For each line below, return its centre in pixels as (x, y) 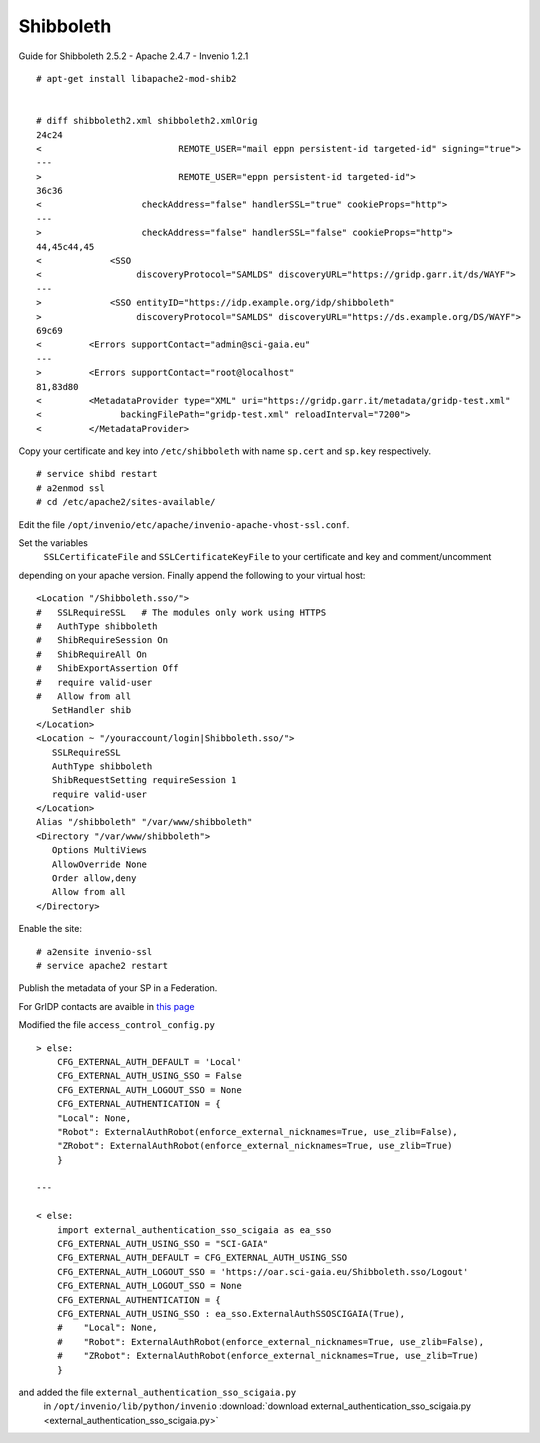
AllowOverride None (99, 864)
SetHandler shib (91, 710)
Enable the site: (50, 929)
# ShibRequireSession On (102, 640)
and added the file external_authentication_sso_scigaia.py (157, 1392)
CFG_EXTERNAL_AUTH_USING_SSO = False (149, 1076)
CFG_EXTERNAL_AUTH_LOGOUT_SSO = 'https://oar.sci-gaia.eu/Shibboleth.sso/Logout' (262, 1271)
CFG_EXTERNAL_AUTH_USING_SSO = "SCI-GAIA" (162, 1244)
